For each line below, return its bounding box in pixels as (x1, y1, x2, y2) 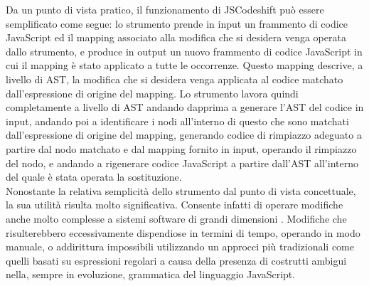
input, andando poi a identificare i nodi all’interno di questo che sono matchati (6, 113, 349, 128)
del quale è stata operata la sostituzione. (6, 169, 182, 184)
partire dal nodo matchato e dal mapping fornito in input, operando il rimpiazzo (6, 141, 357, 156)
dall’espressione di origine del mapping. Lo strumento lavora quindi (6, 85, 299, 100)
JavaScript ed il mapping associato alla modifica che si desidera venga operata (6, 30, 346, 45)
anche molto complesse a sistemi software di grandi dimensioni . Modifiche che (6, 211, 347, 226)
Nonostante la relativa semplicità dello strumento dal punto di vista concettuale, (6, 183, 356, 198)
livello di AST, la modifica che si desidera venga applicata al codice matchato (6, 71, 343, 86)
